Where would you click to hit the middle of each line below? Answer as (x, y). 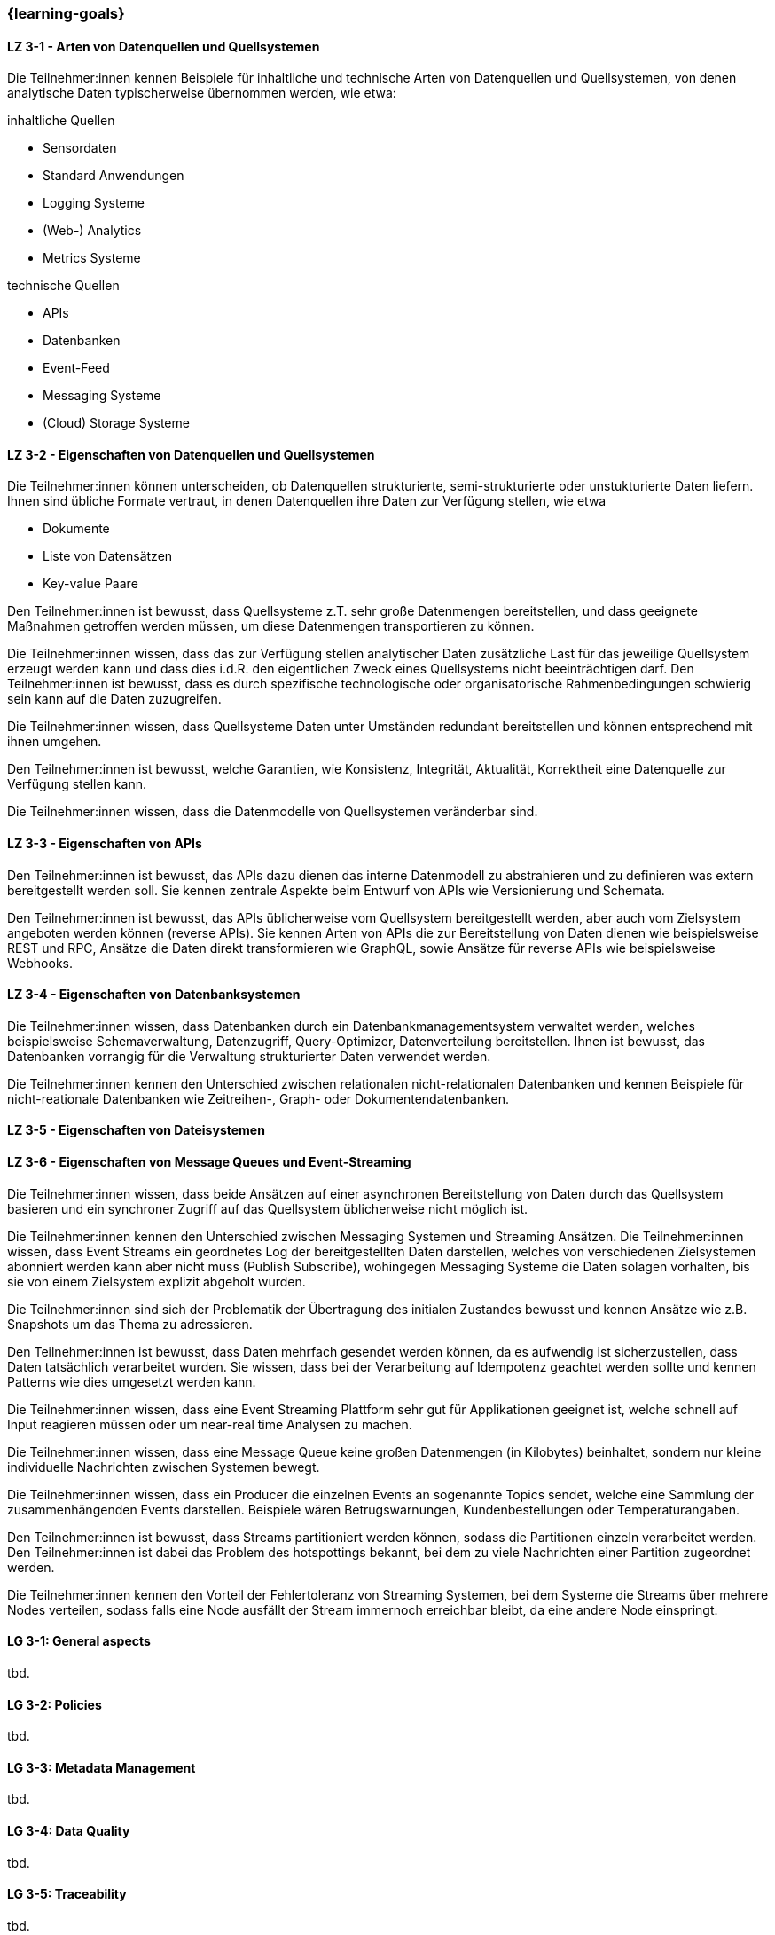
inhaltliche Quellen (61, 121)
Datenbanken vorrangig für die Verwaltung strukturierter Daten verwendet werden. (249, 1056)
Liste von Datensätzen (108, 556)
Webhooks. (40, 963)
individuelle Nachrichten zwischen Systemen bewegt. (164, 1467)
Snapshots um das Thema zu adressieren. (130, 1324)
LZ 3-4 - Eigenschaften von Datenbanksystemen (154, 995)
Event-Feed (76, 368)
